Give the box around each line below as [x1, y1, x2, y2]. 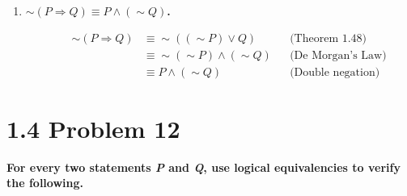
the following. [6, 174, 84, 191]
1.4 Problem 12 [6, 111, 180, 144]
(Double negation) [290, 66, 380, 78]
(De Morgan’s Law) [290, 49, 387, 61]
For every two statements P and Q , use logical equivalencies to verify [6, 158, 401, 175]
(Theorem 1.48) [290, 32, 367, 44]
